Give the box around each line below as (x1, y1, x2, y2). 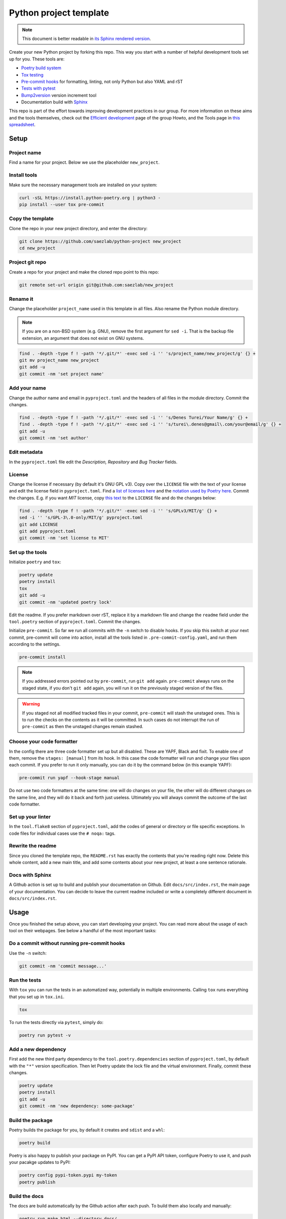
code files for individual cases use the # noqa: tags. (9, 830, 115, 836)
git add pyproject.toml (19, 528, 76, 534)
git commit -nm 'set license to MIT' (19, 535, 110, 541)
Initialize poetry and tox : (9, 559, 61, 565)
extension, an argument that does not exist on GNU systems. (22, 335, 144, 341)
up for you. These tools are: (9, 56, 65, 62)
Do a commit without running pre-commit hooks (9, 940, 125, 947)
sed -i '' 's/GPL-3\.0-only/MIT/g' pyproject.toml (19, 515, 143, 520)
